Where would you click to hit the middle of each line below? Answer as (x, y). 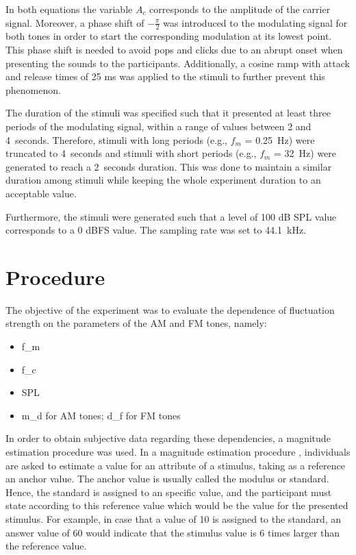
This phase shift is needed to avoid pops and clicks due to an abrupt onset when (174, 50)
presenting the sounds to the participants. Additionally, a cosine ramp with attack (178, 63)
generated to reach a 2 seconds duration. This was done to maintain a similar (169, 166)
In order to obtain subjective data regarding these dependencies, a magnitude (168, 438)
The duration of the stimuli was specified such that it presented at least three (168, 113)
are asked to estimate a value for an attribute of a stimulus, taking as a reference (175, 465)
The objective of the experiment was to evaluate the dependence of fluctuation (170, 309)
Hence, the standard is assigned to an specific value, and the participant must (169, 492)
